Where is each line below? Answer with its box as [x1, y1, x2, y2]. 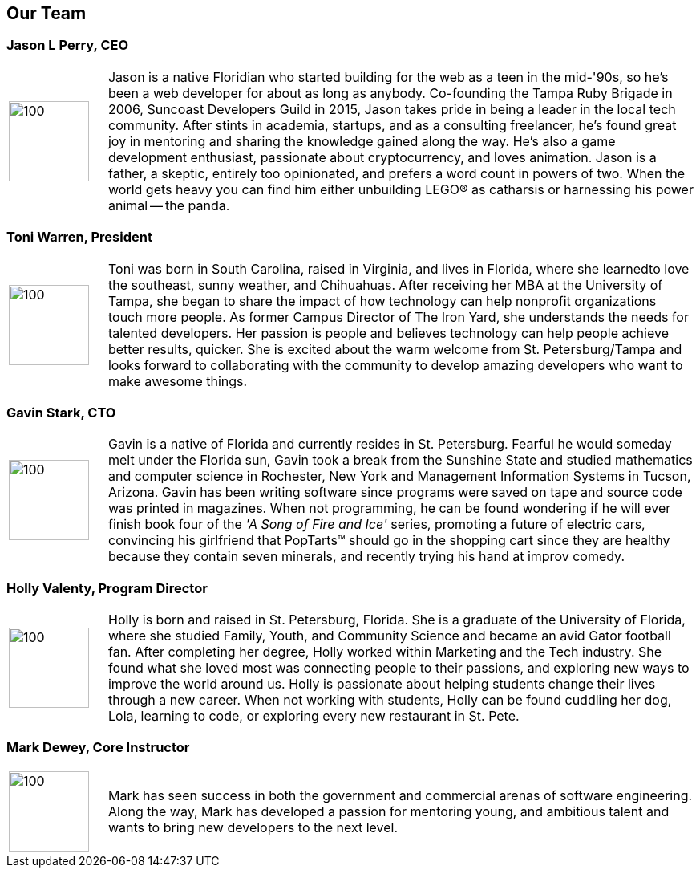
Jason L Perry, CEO [6, 37, 129, 54]
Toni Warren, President [6, 229, 152, 246]
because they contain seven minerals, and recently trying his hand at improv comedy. [107, 548, 625, 565]
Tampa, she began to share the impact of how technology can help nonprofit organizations [107, 292, 657, 309]
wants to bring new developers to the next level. [107, 819, 399, 835]
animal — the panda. [107, 197, 230, 213]
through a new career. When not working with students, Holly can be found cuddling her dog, [107, 692, 672, 709]
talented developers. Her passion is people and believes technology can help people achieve [107, 324, 669, 341]
